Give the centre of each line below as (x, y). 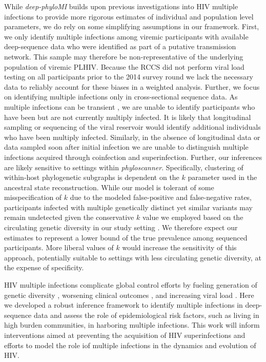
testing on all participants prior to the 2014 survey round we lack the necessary (129, 77)
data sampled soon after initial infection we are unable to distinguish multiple (126, 147)
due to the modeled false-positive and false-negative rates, (161, 197)
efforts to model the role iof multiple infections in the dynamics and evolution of (130, 345)
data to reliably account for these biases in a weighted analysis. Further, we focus (132, 86)
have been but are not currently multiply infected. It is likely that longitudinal (128, 117)
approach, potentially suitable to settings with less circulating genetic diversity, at (133, 257)
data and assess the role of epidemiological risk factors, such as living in (147, 315)
